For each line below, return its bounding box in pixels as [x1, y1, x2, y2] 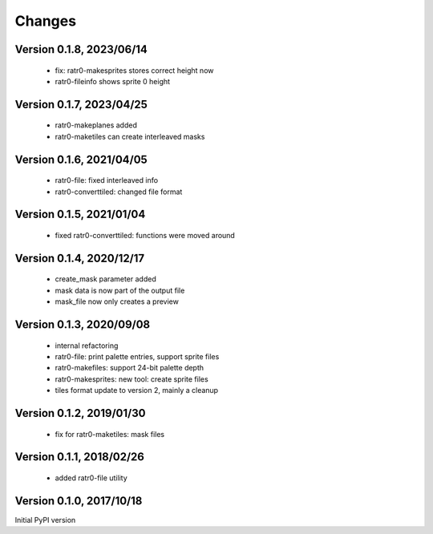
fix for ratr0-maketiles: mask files [55, 429, 164, 439]
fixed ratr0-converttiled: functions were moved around [55, 230, 236, 240]
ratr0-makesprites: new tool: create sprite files [55, 374, 208, 384]
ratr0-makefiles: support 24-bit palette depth [55, 363, 204, 373]
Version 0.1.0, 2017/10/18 [14, 494, 143, 508]
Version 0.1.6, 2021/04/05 [14, 152, 148, 166]
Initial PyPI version [14, 515, 76, 524]
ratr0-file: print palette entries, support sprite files [55, 351, 220, 361]
